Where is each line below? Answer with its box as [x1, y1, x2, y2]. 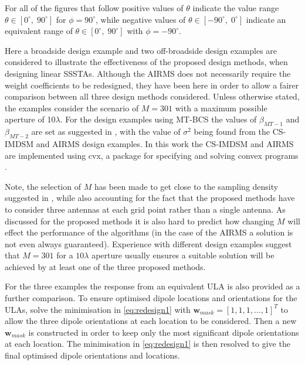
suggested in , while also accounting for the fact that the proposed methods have [5, 192, 295, 204]
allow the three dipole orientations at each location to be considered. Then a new [5, 315, 297, 327]
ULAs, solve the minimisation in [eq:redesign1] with [5, 303, 191, 315]
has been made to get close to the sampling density [94, 180, 279, 192]
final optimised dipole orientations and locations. [5, 349, 180, 361]
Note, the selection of [5, 180, 81, 192]
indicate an [246, 13, 286, 25]
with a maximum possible [175, 101, 267, 114]
